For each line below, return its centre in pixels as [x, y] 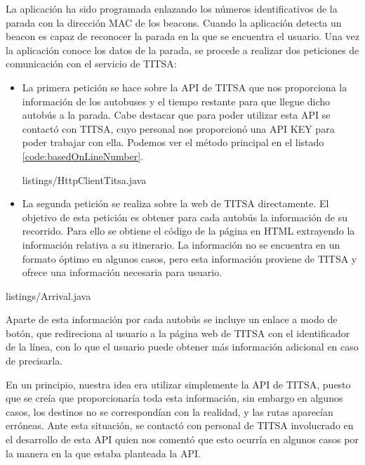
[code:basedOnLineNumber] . [83, 156]
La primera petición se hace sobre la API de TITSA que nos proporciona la [185, 87]
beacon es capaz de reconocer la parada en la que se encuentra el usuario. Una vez [182, 36]
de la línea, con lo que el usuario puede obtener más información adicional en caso [182, 347]
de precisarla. [34, 361]
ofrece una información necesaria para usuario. [122, 272]
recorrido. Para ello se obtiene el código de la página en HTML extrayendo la [188, 231]
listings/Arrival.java [48, 295]
